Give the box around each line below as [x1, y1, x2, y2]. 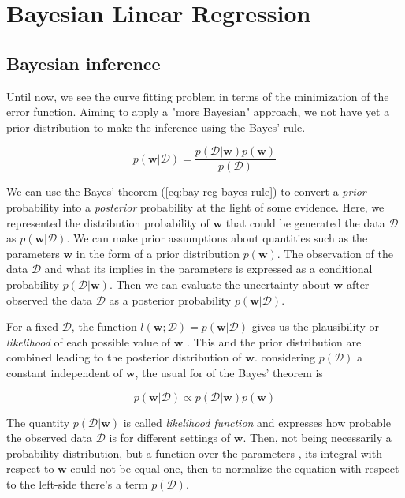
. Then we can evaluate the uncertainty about [109, 275, 330, 292]
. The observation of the [277, 245, 393, 261]
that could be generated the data [225, 214, 385, 230]
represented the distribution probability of [6, 214, 210, 230]
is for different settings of [109, 429, 231, 446]
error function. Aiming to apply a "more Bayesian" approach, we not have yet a [6, 103, 390, 120]
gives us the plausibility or [251, 318, 379, 335]
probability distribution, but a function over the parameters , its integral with [6, 444, 382, 461]
